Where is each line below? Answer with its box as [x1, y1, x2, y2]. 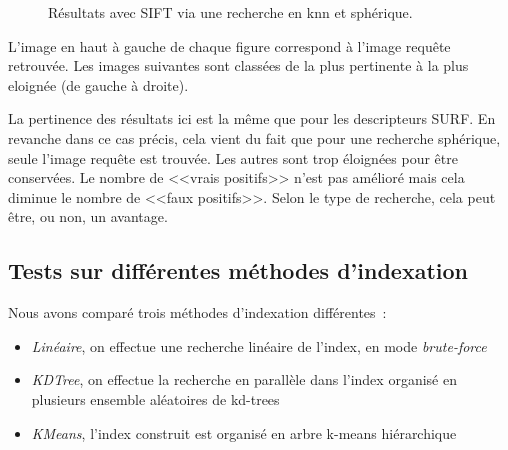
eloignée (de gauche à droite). [8, 74, 189, 95]
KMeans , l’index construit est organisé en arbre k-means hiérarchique [31, 422, 457, 443]
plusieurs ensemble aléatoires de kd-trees [31, 388, 280, 409]
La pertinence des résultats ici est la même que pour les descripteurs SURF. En [8, 108, 496, 129]
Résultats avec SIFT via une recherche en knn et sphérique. [48, 2, 413, 22]
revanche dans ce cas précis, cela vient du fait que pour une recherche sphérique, [8, 127, 501, 148]
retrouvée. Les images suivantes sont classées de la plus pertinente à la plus [8, 55, 469, 76]
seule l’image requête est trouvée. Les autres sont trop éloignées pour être [8, 147, 458, 168]
